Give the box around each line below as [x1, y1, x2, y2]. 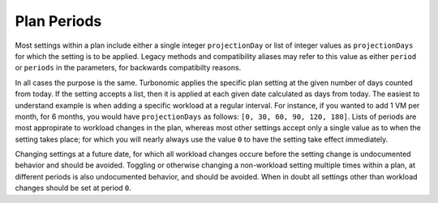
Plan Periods [15, 12, 102, 30]
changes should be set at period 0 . [15, 183, 131, 193]
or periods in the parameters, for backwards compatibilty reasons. [15, 63, 242, 73]
